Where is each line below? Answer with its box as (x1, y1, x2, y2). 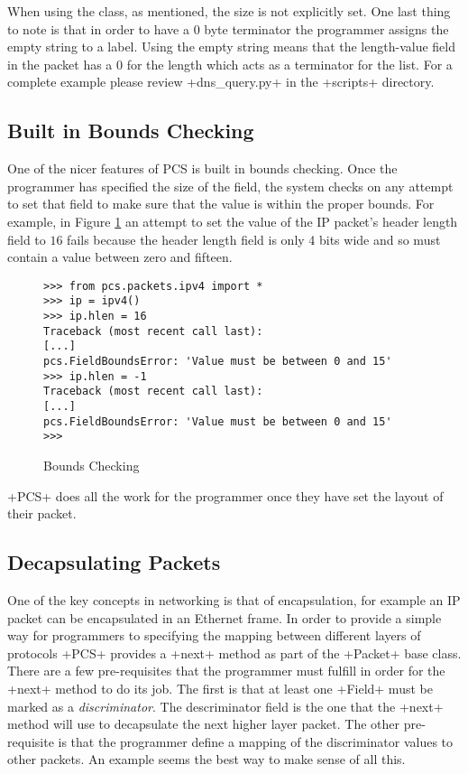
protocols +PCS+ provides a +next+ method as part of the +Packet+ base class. (7, 643, 462, 662)
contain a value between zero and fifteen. (7, 247, 233, 266)
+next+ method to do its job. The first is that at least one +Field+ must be (7, 678, 433, 697)
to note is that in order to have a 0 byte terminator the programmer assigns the (7, 19, 449, 38)
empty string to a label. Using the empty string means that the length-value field (7, 37, 455, 56)
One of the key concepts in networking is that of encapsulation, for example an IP (7, 590, 461, 609)
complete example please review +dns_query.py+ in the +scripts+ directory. (7, 72, 435, 91)
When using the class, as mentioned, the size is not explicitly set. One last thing (7, 2, 451, 20)
